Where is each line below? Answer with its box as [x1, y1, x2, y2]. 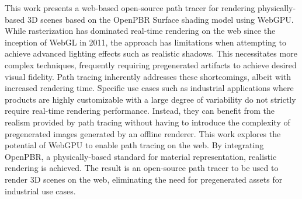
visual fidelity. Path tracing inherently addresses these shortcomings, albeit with [5, 70, 291, 82]
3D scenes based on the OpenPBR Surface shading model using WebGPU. [27, 13, 294, 25]
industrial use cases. [5, 184, 76, 197]
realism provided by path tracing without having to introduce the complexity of [5, 116, 290, 128]
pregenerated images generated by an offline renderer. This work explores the [5, 127, 281, 139]
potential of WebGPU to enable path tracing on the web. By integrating [5, 139, 264, 151]
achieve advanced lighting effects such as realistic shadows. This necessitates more [5, 47, 297, 60]
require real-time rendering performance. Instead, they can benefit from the [5, 104, 275, 117]
